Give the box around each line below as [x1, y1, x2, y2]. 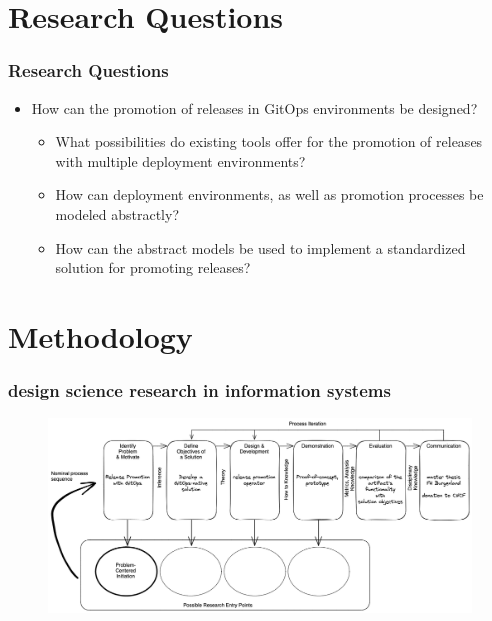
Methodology [8, 315, 193, 356]
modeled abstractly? [55, 203, 179, 224]
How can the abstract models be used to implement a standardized [55, 237, 466, 258]
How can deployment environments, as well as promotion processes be [55, 184, 484, 205]
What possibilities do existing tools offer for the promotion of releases [55, 131, 483, 152]
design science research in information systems [8, 378, 391, 403]
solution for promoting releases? [55, 257, 251, 278]
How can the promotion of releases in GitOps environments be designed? [31, 97, 478, 118]
